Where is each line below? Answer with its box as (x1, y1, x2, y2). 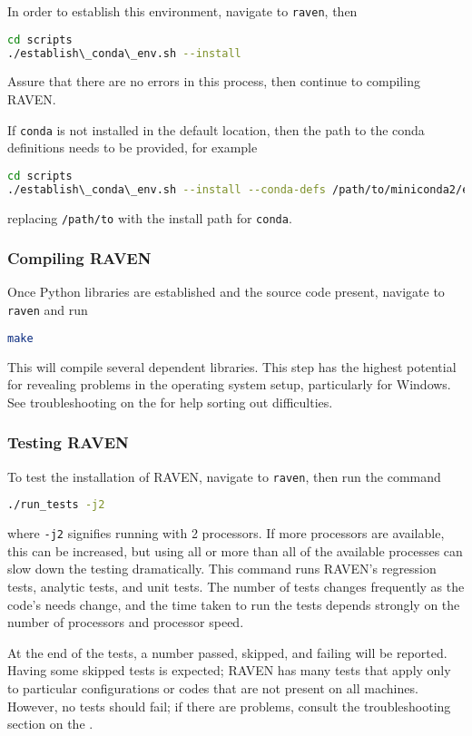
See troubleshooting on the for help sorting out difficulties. (7, 392, 333, 411)
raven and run (7, 300, 88, 319)
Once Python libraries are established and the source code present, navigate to (7, 282, 445, 301)
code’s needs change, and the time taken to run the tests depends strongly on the (7, 594, 460, 613)
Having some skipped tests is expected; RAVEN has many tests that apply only (7, 661, 451, 680)
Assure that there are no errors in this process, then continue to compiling (7, 72, 420, 91)
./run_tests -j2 (7, 498, 105, 512)
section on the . (7, 714, 93, 733)
